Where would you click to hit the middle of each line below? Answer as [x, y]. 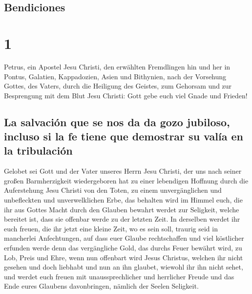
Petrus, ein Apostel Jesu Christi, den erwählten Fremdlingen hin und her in [117, 66]
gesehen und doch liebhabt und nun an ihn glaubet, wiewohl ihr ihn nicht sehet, [124, 267]
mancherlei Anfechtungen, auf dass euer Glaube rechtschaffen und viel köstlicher [124, 238]
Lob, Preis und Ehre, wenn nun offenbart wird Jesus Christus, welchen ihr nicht [124, 257]
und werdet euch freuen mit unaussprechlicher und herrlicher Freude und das [119, 276]
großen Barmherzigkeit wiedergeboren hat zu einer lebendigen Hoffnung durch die [126, 180]
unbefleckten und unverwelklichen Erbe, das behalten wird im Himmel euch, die [123, 200]
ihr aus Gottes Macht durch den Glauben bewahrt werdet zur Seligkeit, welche [122, 209]
